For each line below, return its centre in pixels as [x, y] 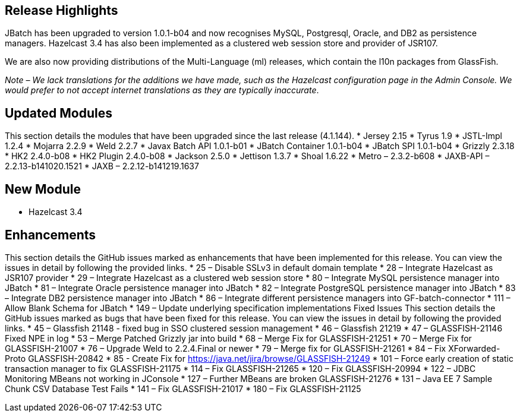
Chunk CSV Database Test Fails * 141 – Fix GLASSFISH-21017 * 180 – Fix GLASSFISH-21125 [183, 388]
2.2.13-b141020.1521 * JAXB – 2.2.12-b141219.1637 [102, 166]
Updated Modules [59, 113]
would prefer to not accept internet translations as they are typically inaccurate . [162, 90]
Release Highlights [62, 10]
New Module [43, 189]
